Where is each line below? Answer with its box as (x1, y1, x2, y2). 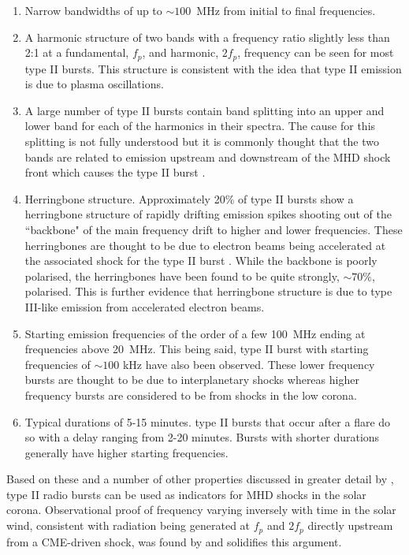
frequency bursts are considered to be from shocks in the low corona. (24, 386, 357, 403)
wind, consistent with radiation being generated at (6, 517, 251, 534)
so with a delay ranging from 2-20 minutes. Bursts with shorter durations (24, 429, 380, 445)
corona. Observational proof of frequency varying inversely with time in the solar (6, 501, 396, 518)
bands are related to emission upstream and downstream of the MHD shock (24, 148, 391, 165)
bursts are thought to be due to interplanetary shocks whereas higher (24, 371, 359, 388)
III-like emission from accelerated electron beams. (24, 298, 265, 315)
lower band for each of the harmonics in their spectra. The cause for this (24, 117, 376, 134)
